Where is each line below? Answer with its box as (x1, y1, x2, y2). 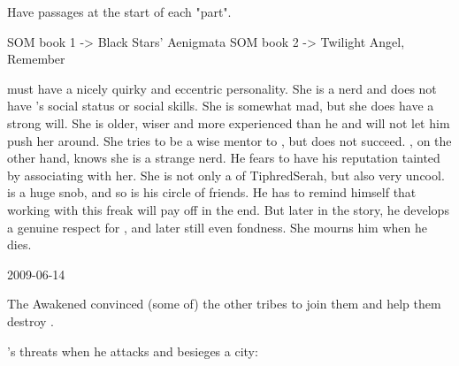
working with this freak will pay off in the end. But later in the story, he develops (7, 200, 449, 218)
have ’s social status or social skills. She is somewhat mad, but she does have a (7, 96, 434, 115)
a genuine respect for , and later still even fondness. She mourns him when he (7, 217, 427, 236)
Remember (7, 50, 65, 68)
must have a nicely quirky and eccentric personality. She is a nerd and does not (7, 79, 437, 97)
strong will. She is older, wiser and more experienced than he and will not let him (7, 113, 450, 132)
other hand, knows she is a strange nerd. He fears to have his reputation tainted (7, 149, 440, 167)
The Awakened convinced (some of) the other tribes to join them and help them (7, 294, 441, 313)
